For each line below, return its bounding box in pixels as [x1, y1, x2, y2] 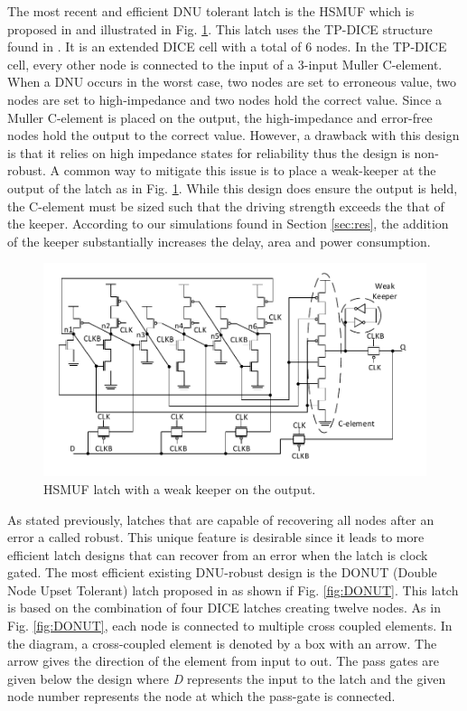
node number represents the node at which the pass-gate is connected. [7, 687, 396, 706]
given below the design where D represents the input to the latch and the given [7, 669, 446, 688]
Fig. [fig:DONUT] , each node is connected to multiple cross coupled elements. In [7, 616, 453, 635]
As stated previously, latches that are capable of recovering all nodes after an [7, 510, 434, 529]
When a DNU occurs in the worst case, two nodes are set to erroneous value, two [7, 72, 456, 91]
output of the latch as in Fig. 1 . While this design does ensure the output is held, [7, 178, 458, 197]
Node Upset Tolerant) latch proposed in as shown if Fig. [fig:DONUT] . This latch [7, 580, 459, 599]
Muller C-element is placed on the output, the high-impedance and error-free [7, 108, 433, 126]
